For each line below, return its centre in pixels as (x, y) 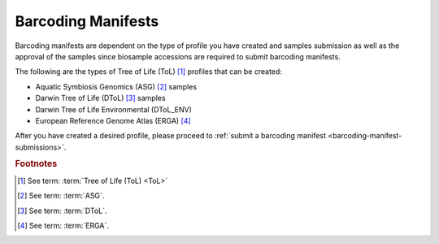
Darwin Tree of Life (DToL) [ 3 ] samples (100, 98)
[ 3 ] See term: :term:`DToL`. (62, 211)
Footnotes (36, 164)
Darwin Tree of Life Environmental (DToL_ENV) (114, 109)
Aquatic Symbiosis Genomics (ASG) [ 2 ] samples (116, 86)
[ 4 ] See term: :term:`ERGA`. (63, 225)
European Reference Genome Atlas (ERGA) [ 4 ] (113, 120)
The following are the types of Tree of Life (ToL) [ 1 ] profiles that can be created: (148, 72)
